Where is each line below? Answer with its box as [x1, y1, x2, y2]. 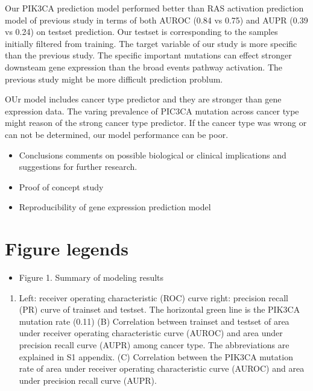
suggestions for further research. [19, 160, 138, 173]
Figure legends [5, 236, 128, 261]
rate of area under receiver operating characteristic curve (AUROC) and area [19, 362, 305, 375]
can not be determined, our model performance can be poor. [5, 128, 229, 140]
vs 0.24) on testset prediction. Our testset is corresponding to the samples [5, 25, 278, 38]
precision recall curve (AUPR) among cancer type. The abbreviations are [19, 339, 289, 351]
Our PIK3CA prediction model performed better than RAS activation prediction [5, 2, 304, 14]
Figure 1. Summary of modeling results [19, 271, 164, 284]
